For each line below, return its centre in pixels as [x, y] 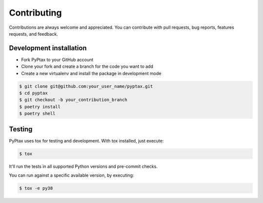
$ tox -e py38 [36, 188]
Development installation [48, 48]
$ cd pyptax [34, 93]
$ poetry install [40, 107]
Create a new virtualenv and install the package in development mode [91, 73]
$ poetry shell [37, 114]
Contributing [35, 13]
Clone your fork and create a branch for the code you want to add [87, 66]
